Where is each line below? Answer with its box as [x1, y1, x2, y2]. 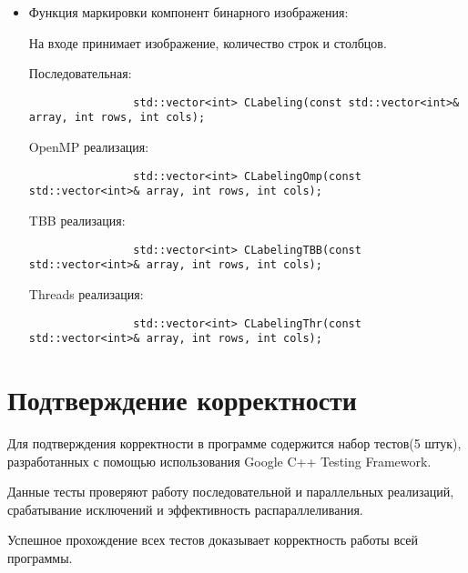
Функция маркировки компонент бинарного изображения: [28, 3, 349, 21]
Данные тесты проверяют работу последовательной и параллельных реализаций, [7, 482, 454, 501]
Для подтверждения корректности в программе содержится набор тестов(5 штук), [7, 433, 462, 452]
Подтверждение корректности [7, 381, 357, 417]
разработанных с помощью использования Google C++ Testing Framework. [7, 451, 432, 470]
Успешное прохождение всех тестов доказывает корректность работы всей [7, 530, 419, 549]
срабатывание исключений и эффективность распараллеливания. [7, 499, 363, 518]
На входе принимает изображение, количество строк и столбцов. [28, 33, 387, 52]
